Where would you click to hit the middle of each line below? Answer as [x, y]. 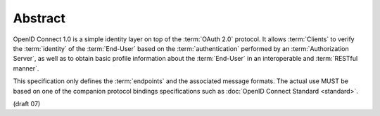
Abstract [39, 18]
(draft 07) [27, 103]
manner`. [26, 68]
